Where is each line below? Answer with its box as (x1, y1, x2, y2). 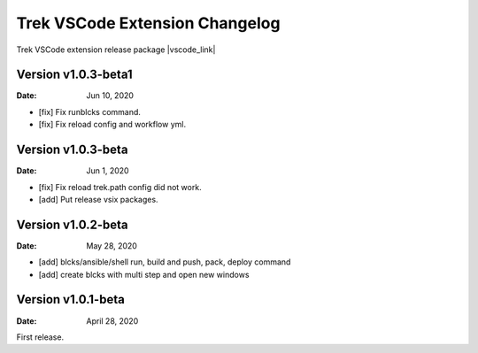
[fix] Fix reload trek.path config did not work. (38, 181, 203, 192)
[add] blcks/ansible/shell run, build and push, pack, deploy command (38, 257, 291, 267)
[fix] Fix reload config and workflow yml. (38, 119, 186, 130)
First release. (16, 332, 65, 342)
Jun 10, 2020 (86, 90, 135, 101)
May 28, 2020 (86, 240, 137, 251)
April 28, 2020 (86, 315, 139, 326)
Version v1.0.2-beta (16, 217, 128, 232)
